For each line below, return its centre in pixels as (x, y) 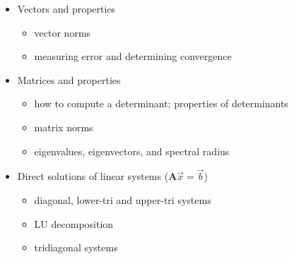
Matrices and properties (69, 79)
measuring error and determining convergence (133, 56)
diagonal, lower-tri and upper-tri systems (123, 199)
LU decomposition (74, 223)
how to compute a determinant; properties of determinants (161, 103)
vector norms (63, 32)
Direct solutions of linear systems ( (93, 176)
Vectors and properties (66, 8)
